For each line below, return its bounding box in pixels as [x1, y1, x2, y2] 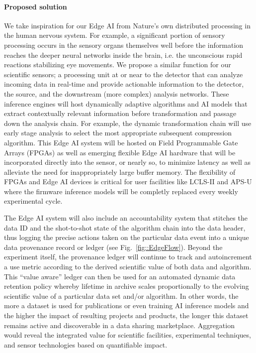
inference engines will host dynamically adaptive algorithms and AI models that [4, 98, 248, 109]
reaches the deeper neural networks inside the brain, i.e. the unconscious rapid [4, 49, 243, 60]
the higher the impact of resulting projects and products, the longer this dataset [4, 310, 249, 321]
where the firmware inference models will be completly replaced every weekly [4, 186, 238, 196]
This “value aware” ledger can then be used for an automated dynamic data [4, 271, 236, 281]
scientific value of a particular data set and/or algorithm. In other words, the [4, 290, 239, 301]
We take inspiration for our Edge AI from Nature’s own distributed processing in [4, 20, 251, 30]
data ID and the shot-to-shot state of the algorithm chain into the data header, [4, 222, 246, 233]
